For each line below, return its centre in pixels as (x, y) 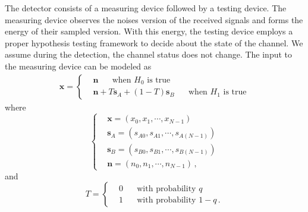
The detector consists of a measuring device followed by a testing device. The (146, 8)
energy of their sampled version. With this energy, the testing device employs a (149, 31)
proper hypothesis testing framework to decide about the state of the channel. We (154, 42)
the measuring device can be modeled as (78, 66)
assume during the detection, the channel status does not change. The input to (149, 54)
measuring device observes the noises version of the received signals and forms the (154, 19)
